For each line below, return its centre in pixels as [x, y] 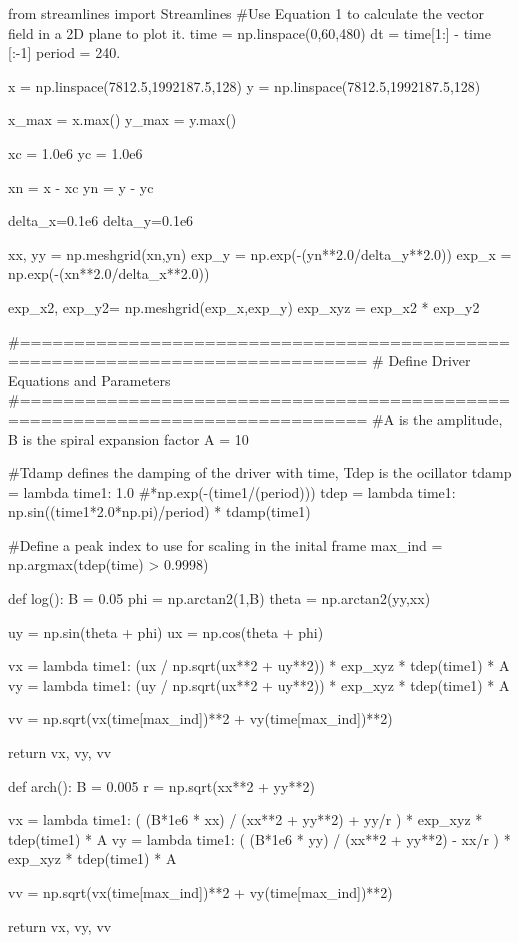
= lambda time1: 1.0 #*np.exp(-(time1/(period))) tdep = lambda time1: [232, 491]
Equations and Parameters [89, 379]
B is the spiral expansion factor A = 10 [128, 438]
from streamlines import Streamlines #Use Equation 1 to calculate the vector [246, 13]
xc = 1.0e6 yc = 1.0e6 [75, 152]
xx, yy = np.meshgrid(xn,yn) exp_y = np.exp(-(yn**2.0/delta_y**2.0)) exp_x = [260, 253]
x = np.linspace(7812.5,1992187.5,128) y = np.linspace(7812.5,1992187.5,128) [244, 85]
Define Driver [429, 360]
